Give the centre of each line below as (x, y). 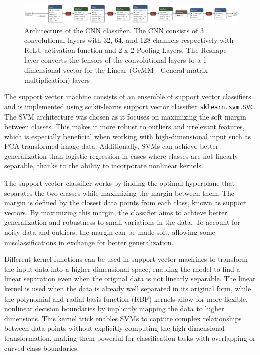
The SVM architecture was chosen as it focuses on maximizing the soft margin (125, 116)
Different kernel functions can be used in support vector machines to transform (126, 259)
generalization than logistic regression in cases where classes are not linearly (121, 156)
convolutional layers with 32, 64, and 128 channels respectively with (129, 40)
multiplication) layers (57, 79)
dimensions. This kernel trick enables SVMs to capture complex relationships (123, 318)
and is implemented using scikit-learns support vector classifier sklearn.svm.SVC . (130, 106)
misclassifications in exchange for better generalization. (89, 242)
